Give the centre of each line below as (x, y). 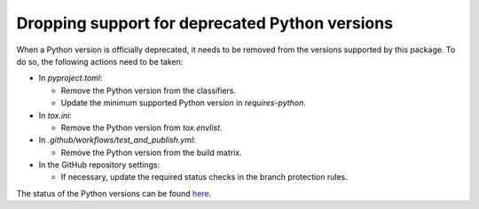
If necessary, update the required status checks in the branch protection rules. (204, 177)
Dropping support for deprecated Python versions (205, 23)
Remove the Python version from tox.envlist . (141, 128)
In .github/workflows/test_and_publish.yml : (117, 140)
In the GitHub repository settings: (99, 165)
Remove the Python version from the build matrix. (151, 152)
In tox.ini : (55, 115)
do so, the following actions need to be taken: (100, 61)
